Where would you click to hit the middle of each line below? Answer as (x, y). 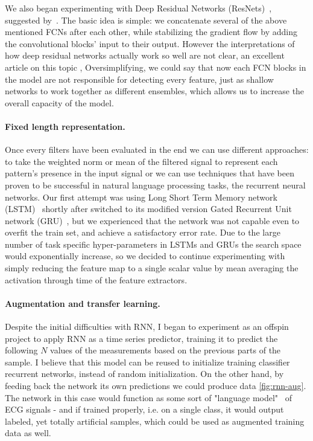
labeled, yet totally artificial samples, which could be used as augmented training (155, 421)
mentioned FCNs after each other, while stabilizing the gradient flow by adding (151, 32)
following (21, 350)
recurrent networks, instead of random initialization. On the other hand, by (144, 374)
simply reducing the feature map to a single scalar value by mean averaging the (152, 268)
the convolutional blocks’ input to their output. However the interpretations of (150, 43)
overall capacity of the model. (59, 102)
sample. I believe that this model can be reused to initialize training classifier (147, 362)
